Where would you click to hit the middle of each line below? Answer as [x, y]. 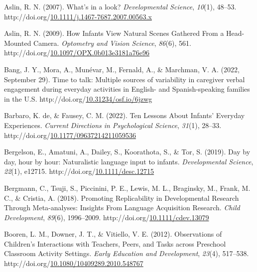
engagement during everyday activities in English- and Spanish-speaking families [127, 89]
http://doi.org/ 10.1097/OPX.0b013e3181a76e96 [77, 53]
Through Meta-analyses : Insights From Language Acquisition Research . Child [122, 207]
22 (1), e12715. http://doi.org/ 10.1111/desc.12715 [79, 171]
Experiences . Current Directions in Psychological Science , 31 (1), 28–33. [113, 125]
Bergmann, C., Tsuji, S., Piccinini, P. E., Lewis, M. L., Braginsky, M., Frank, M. [127, 188]
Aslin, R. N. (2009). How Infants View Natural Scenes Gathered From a [114, 33]
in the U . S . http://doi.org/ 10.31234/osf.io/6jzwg [78, 98]
